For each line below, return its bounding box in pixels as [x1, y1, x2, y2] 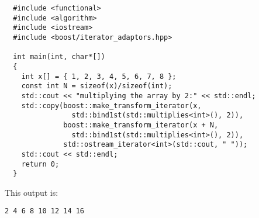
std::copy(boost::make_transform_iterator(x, [21, 101, 202, 110]
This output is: [5, 186, 58, 198]
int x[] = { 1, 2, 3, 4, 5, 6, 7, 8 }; [21, 72, 177, 81]
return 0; [21, 160, 60, 168]
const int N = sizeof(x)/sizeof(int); [21, 82, 172, 91]
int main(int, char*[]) [13, 53, 105, 61]
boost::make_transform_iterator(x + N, [63, 120, 219, 129]
